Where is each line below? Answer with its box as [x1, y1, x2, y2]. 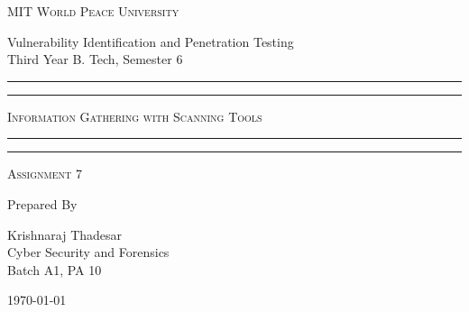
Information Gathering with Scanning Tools [7, 106, 262, 125]
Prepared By [7, 194, 78, 213]
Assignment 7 [7, 164, 82, 183]
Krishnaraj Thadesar [7, 225, 123, 243]
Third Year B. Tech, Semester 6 [7, 50, 183, 69]
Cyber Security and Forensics [7, 243, 170, 262]
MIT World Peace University [7, 2, 179, 20]
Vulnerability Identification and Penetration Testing [7, 32, 294, 50]
